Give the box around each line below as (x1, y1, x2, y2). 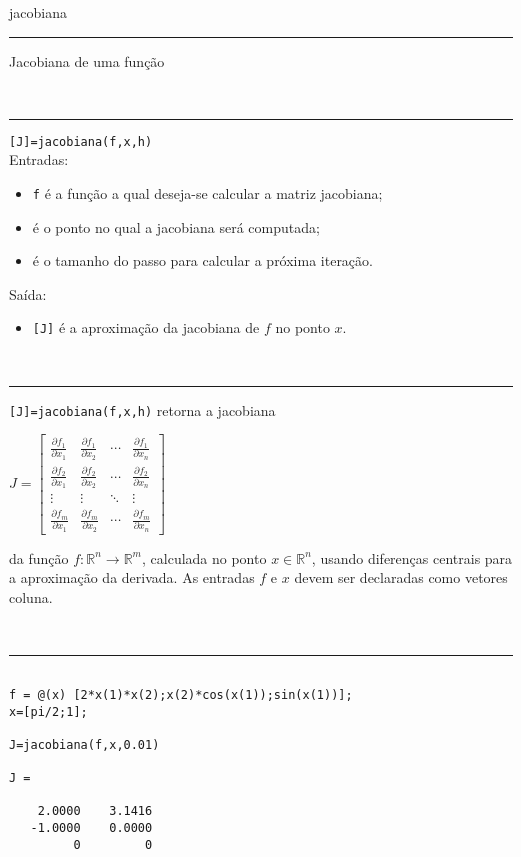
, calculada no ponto (142, 547, 267, 568)
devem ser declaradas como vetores (294, 567, 508, 588)
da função (9, 547, 69, 568)
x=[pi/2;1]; (9, 704, 88, 719)
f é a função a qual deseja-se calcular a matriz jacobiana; (32, 183, 383, 204)
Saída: (9, 283, 47, 304)
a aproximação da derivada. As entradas (9, 567, 255, 588)
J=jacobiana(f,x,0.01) (9, 737, 160, 752)
